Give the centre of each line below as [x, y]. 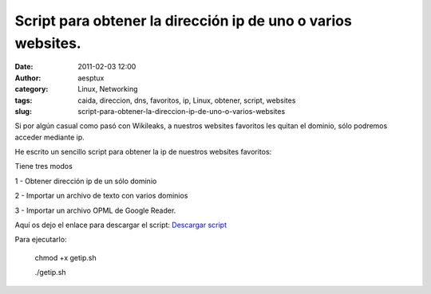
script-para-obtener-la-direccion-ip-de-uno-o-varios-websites [182, 111]
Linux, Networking [108, 89]
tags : [24, 100]
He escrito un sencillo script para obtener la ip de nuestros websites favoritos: [143, 152]
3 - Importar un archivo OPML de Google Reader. [95, 210]
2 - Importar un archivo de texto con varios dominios [101, 196]
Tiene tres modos [44, 167]
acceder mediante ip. [50, 137]
